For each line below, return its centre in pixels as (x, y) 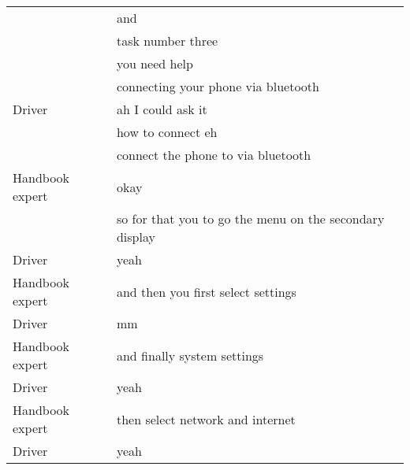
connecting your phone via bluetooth (218, 86)
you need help (155, 63)
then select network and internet (206, 419)
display (136, 237)
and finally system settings (190, 355)
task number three (167, 41)
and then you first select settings (206, 291)
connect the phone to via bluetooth (214, 155)
